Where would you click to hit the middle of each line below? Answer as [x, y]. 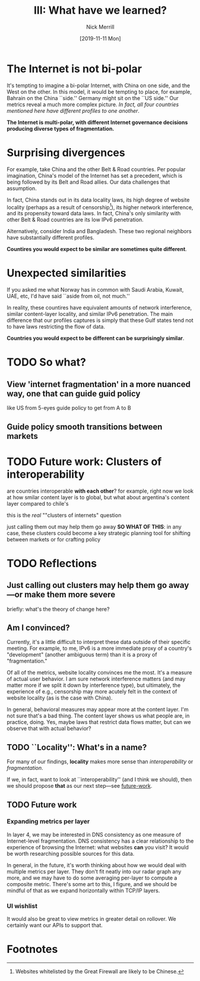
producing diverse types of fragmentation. [61, 128]
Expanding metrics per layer [48, 822]
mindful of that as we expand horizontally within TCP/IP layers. [83, 890]
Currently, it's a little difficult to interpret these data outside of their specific [99, 642]
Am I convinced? [38, 628]
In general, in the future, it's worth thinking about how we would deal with [96, 865]
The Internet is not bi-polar [74, 69]
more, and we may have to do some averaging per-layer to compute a [92, 878]
